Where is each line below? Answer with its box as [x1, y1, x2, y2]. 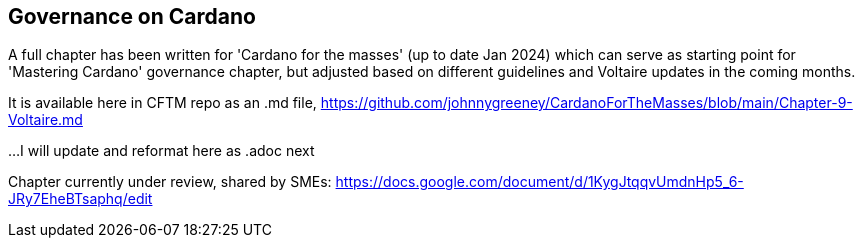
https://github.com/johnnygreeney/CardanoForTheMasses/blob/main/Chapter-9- [320, 94, 853, 112]
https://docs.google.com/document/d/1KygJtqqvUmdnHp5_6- [335, 173, 744, 191]
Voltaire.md [8, 111, 83, 129]
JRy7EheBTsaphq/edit [8, 190, 153, 208]
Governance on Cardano [8, 4, 256, 29]
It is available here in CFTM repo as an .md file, [8, 94, 317, 112]
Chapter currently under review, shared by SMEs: [8, 173, 332, 191]
